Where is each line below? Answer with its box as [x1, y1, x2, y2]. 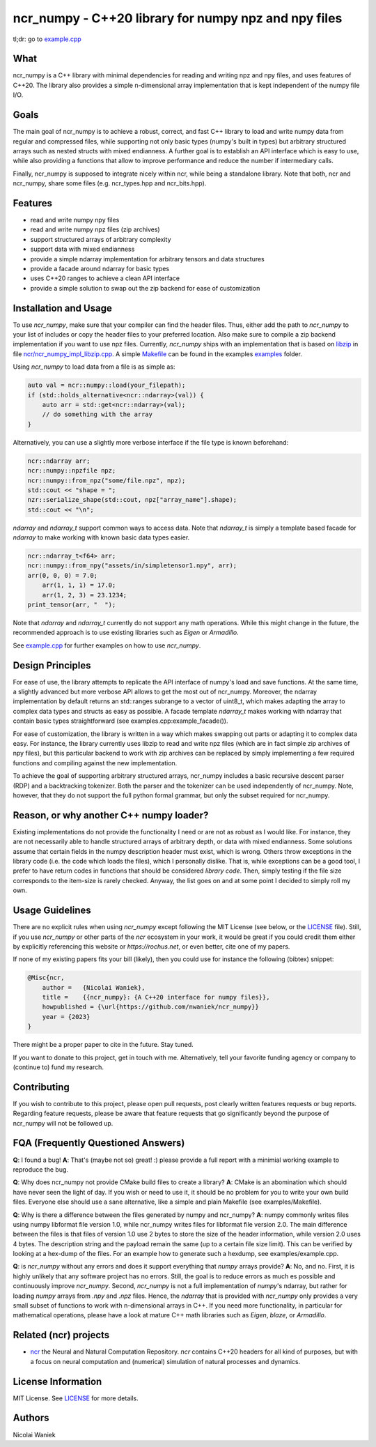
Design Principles [13, 659, 91, 671]
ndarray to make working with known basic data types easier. [13, 533, 190, 542]
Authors [13, 1412, 49, 1424]
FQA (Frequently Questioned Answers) [13, 1137, 185, 1149]
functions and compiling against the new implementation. [13, 758, 178, 767]
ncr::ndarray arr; [27, 457, 91, 465]
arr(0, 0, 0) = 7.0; [27, 572, 97, 579]
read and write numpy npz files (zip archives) [30, 225, 160, 233]
